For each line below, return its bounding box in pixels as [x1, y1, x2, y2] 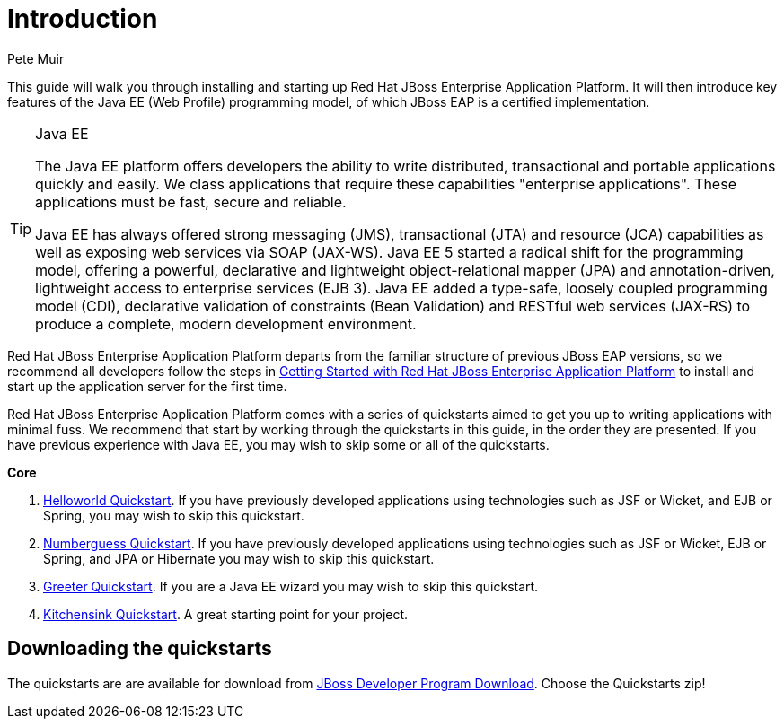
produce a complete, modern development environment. [35, 314, 417, 333]
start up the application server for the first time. [7, 378, 287, 394]
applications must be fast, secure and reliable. [35, 192, 347, 211]
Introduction [7, 4, 158, 34]
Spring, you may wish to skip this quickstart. [43, 507, 304, 523]
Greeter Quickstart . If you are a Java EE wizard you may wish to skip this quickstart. [43, 578, 539, 594]
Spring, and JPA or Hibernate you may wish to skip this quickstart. [43, 550, 435, 566]
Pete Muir [7, 50, 65, 66]
